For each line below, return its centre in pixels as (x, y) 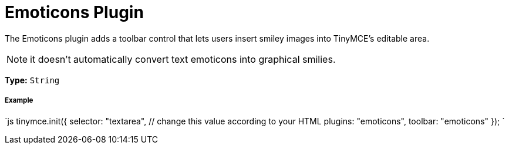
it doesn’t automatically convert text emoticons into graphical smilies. (183, 59)
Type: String (32, 80)
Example (19, 101)
